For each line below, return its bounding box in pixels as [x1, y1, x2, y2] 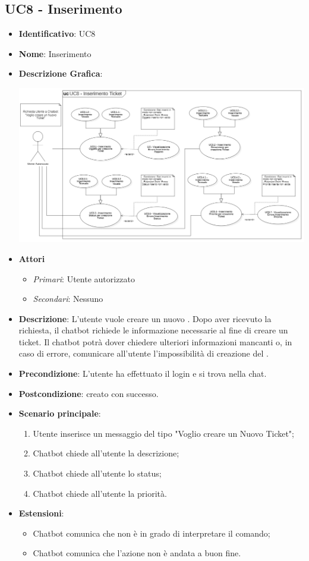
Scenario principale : [18, 407, 101, 420]
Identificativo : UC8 [18, 27, 96, 40]
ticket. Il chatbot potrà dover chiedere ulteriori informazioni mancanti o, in [18, 335, 292, 348]
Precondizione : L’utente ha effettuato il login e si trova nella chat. [18, 367, 267, 380]
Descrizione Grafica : [18, 67, 103, 80]
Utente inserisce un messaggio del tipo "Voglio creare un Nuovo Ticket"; [33, 427, 294, 439]
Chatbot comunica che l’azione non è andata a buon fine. [33, 547, 241, 559]
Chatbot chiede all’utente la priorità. [33, 487, 167, 499]
